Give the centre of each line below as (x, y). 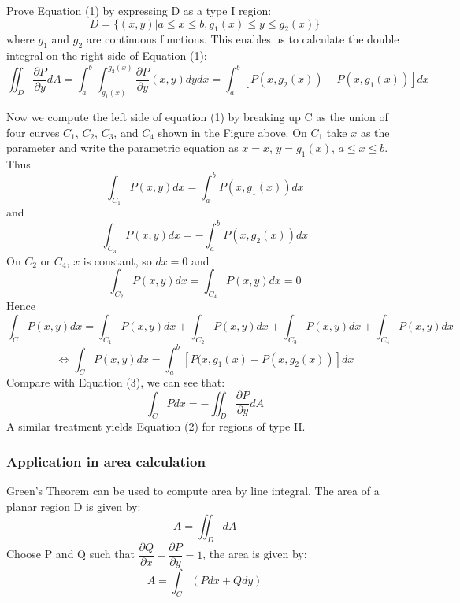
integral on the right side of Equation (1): (107, 55)
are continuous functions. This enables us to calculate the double (243, 39)
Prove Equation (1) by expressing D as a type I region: (139, 10)
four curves (33, 132)
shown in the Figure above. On (232, 132)
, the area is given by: (255, 554)
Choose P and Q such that (70, 554)
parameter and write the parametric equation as (122, 148)
